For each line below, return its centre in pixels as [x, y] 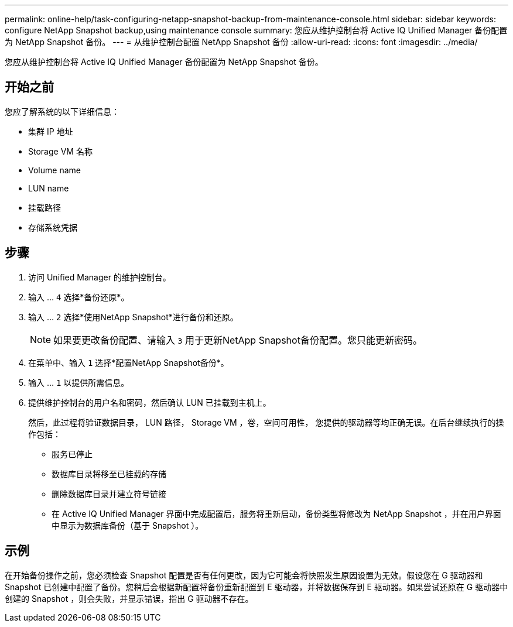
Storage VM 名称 [60, 151]
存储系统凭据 [53, 227]
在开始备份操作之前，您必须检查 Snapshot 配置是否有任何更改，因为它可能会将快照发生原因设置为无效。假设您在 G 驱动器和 [244, 575]
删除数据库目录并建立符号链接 [109, 494]
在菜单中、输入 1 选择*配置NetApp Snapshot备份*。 [129, 362]
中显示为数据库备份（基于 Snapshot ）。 [128, 525]
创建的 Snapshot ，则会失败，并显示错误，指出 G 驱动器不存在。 [129, 598]
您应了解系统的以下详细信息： [62, 111]
